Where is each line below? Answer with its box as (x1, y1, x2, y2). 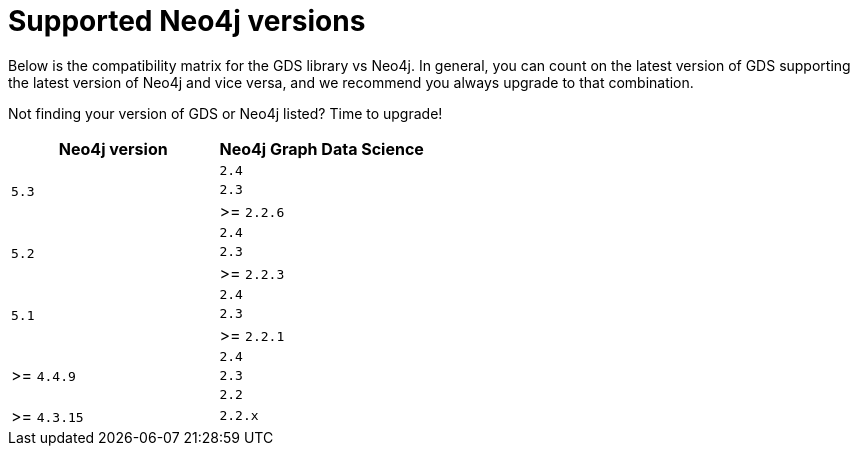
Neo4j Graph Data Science (219, 138, 424, 159)
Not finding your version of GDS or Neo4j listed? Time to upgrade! (8, 104, 443, 122)
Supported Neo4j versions (8, 4, 366, 38)
